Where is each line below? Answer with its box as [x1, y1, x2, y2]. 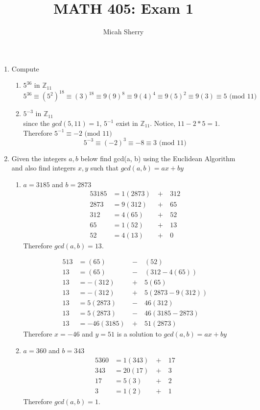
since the [23, 118, 50, 128]
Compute [11, 63, 39, 73]
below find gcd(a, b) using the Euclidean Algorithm [80, 153, 236, 163]
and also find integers [11, 163, 76, 173]
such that [90, 163, 118, 173]
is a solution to [117, 329, 162, 339]
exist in [116, 118, 138, 128]
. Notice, [150, 118, 176, 128]
